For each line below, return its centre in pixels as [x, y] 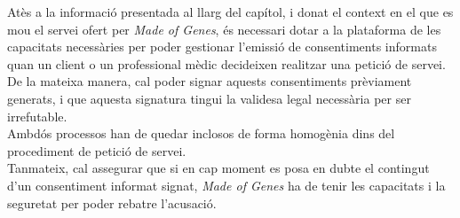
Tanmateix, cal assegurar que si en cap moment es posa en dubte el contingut [218, 168]
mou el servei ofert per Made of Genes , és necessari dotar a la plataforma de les [224, 29]
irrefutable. [37, 116]
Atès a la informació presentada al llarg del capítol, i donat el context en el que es [230, 12]
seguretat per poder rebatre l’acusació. [112, 202]
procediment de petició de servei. [97, 150]
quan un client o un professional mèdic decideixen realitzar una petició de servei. [226, 63]
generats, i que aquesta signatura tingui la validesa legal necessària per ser [209, 98]
